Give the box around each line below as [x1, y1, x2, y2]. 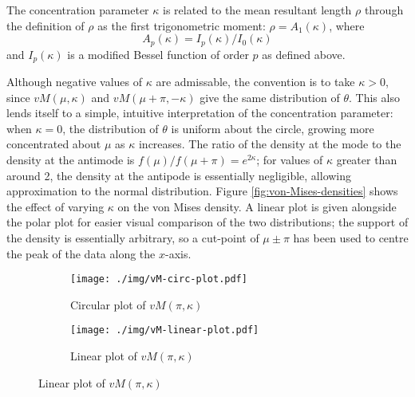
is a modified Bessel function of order [67, 45, 249, 62]
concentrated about [6, 136, 101, 152]
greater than [336, 151, 397, 168]
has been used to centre [293, 230, 409, 246]
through [364, 2, 404, 18]
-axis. [164, 245, 192, 261]
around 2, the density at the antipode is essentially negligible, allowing [6, 167, 352, 183]
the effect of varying [6, 198, 105, 214]
